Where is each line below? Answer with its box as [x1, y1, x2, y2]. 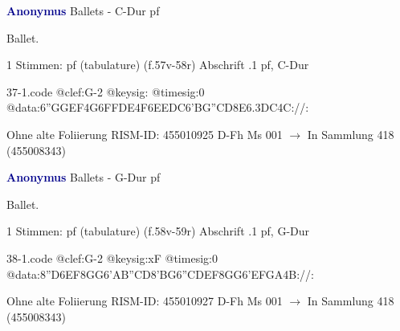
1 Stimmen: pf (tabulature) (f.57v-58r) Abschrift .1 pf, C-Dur [6, 56, 309, 73]
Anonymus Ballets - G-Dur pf [6, 169, 161, 186]
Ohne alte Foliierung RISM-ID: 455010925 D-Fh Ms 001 [6, 125, 283, 142]
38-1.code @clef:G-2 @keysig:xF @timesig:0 [6, 249, 218, 266]
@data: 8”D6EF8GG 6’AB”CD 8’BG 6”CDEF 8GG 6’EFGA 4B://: [6, 265, 314, 282]
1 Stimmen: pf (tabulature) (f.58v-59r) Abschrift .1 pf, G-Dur [6, 223, 310, 239]
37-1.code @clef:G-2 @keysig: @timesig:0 [6, 83, 205, 100]
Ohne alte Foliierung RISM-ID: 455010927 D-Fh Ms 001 [6, 292, 283, 309]
